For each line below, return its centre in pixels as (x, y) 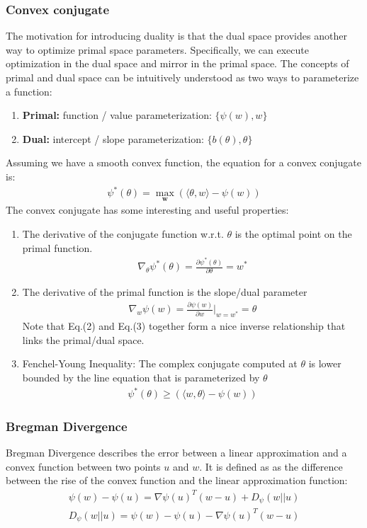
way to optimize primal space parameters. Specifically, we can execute (157, 49)
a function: (29, 91)
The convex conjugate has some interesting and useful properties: (147, 210)
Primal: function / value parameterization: (117, 115)
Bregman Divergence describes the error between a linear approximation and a (176, 453)
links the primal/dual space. (83, 339)
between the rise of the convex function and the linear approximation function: (177, 480)
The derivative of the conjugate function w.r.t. (123, 233)
